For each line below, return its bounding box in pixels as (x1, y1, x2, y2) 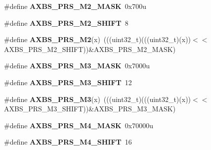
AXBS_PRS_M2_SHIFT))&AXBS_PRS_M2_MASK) (4, 44, 176, 54)
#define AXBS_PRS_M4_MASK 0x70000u (4, 120, 153, 130)
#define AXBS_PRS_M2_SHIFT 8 (4, 17, 128, 28)
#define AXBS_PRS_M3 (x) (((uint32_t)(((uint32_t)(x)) (4, 94, 191, 104)
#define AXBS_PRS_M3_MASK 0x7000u (4, 60, 150, 71)
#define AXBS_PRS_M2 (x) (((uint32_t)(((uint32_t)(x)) (4, 34, 191, 45)
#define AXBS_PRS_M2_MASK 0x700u (4, 1, 146, 11)
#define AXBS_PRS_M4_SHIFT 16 (4, 137, 132, 147)
